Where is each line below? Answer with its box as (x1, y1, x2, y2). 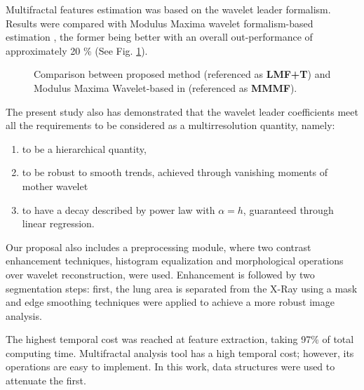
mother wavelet (22, 178, 88, 193)
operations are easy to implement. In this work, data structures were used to (6, 359, 335, 374)
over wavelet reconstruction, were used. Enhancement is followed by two (6, 267, 315, 281)
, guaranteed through (243, 202, 334, 217)
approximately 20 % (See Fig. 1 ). (6, 43, 148, 58)
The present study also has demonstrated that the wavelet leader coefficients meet (6, 104, 358, 119)
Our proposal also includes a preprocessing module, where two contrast (6, 239, 311, 254)
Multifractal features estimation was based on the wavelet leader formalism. (6, 2, 331, 16)
